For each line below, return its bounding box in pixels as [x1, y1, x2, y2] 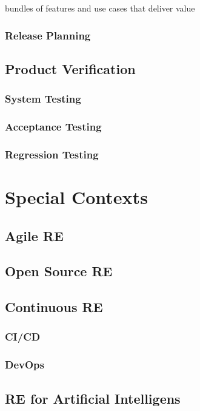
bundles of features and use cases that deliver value [5, 2, 195, 14]
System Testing [5, 91, 81, 106]
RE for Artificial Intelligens [5, 389, 181, 407]
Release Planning [5, 27, 91, 42]
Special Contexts [5, 184, 148, 209]
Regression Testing [5, 146, 99, 161]
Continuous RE [5, 297, 103, 316]
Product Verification [5, 59, 136, 78]
